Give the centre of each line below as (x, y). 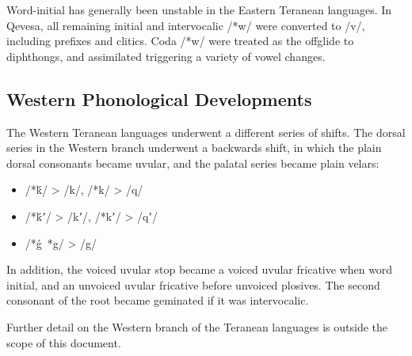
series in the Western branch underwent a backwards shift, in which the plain (194, 148)
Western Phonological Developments (159, 98)
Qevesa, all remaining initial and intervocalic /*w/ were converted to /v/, (186, 25)
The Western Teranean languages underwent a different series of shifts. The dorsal (206, 132)
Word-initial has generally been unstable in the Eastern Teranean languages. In (199, 9)
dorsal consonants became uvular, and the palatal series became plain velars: (193, 163)
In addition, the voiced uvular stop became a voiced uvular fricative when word (200, 269)
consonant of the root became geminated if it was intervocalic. (158, 300)
